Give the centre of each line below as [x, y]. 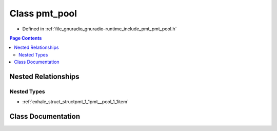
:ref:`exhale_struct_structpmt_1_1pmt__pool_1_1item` [75, 102]
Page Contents [26, 38]
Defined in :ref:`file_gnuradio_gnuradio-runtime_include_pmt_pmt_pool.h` [100, 29]
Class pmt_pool [43, 13]
